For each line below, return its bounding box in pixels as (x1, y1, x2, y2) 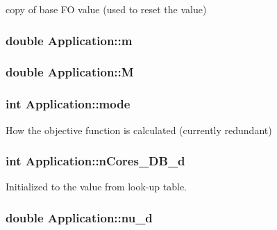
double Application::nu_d (6, 208, 153, 226)
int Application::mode (6, 95, 131, 113)
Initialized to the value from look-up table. (6, 179, 187, 194)
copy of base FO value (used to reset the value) (6, 2, 207, 16)
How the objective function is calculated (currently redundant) (6, 122, 272, 137)
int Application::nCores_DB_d (6, 152, 185, 170)
